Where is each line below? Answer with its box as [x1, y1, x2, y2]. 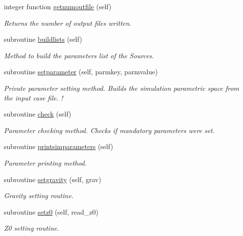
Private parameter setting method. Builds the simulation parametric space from [4, 83, 239, 93]
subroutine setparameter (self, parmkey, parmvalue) [4, 67, 158, 77]
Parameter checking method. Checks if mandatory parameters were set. [4, 125, 215, 135]
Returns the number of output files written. [4, 17, 131, 28]
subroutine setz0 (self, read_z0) [4, 206, 98, 217]
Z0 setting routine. [4, 223, 59, 233]
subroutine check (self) [4, 109, 72, 119]
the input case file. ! [4, 92, 63, 102]
